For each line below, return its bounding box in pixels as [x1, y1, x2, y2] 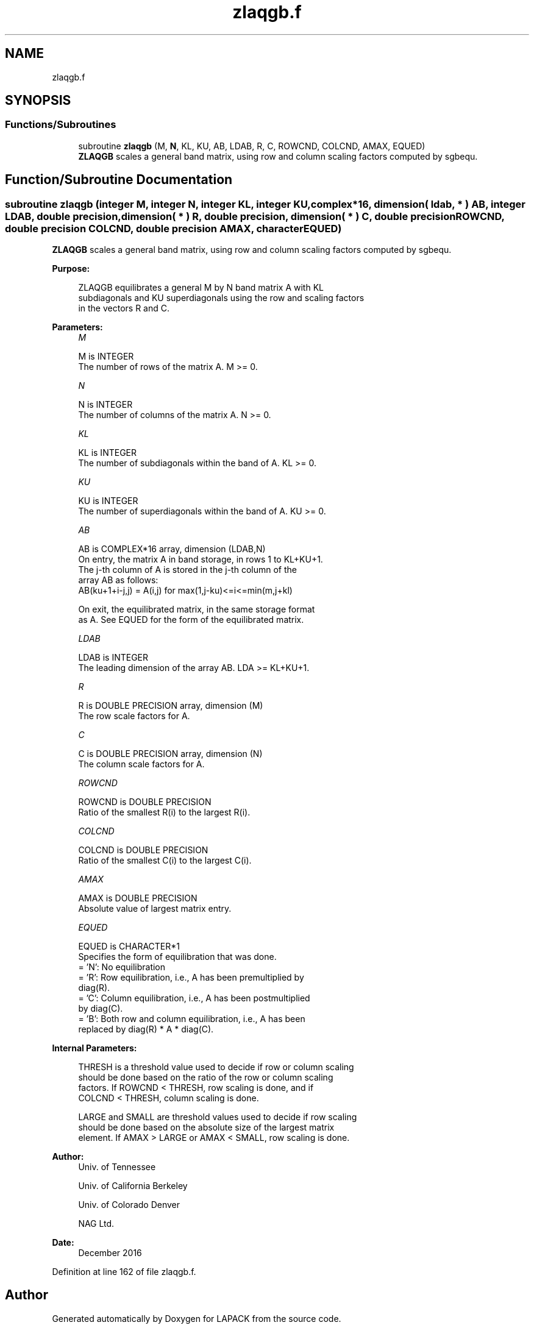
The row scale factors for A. [78, 711, 190, 722]
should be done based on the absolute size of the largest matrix [78, 1122, 335, 1133]
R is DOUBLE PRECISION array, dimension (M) [78, 700, 263, 711]
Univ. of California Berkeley [78, 1181, 188, 1191]
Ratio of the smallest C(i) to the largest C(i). [78, 855, 252, 866]
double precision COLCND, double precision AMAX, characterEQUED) [5, 222, 342, 235]
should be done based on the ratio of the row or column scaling [78, 1072, 333, 1083]
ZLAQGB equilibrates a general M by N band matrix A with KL [78, 282, 324, 293]
